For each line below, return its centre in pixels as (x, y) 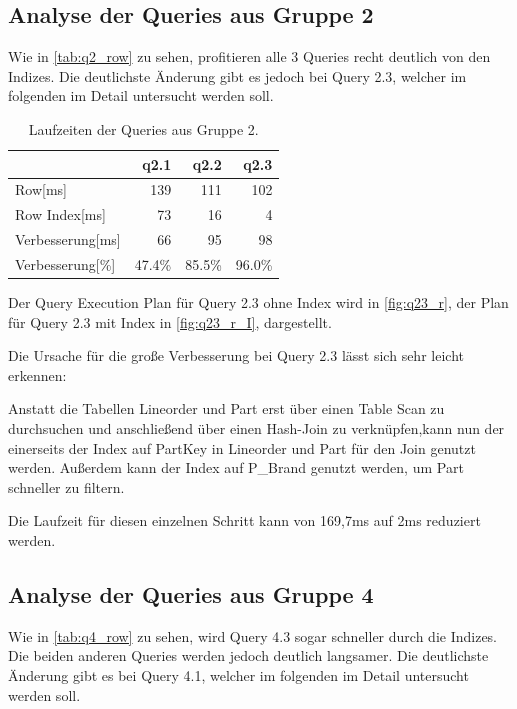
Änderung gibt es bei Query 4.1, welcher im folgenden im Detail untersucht (238, 674)
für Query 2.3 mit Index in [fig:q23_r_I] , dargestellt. (170, 321)
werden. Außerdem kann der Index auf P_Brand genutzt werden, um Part (236, 467)
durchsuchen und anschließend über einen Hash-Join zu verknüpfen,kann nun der (256, 428)
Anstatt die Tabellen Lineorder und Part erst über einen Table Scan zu (226, 408)
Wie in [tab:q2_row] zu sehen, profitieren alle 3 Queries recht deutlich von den (249, 56)
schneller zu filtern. (66, 486)
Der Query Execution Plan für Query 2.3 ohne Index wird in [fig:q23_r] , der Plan (258, 302)
